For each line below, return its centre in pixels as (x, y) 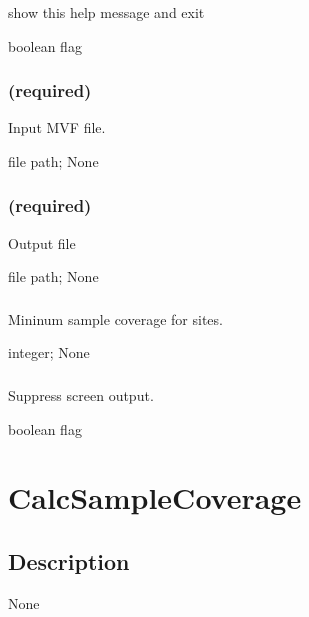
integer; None (49, 352)
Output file (42, 242)
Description (69, 560)
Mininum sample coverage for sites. (115, 318)
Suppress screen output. (81, 394)
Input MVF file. (57, 127)
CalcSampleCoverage (155, 497)
